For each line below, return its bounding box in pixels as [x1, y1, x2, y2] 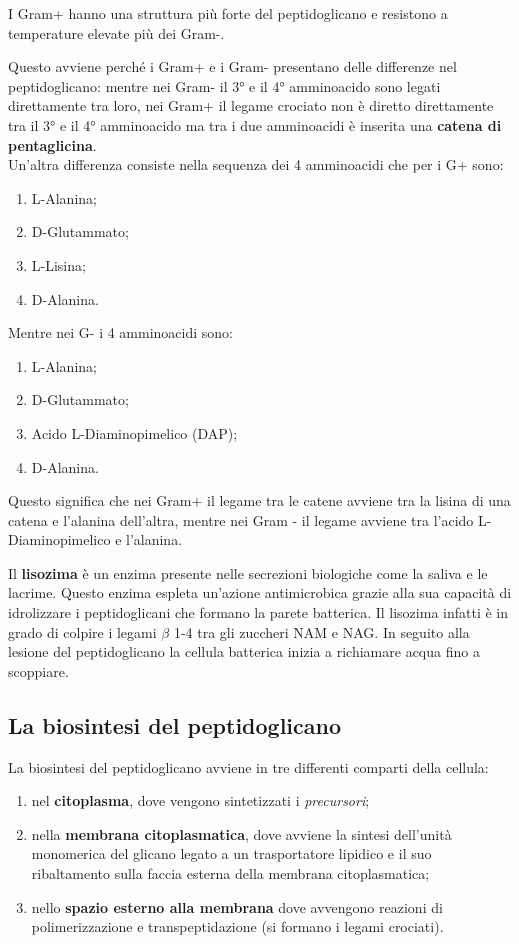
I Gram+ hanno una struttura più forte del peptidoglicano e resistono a [8, 3, 448, 23]
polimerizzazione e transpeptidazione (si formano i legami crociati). [31, 916, 444, 937]
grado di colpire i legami [8, 621, 157, 642]
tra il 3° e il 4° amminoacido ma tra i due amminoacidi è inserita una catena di [8, 114, 502, 135]
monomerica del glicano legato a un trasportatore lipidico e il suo [31, 843, 432, 864]
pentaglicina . [8, 134, 97, 155]
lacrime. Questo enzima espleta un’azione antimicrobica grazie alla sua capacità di [8, 582, 512, 603]
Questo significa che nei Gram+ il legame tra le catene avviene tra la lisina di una [8, 490, 511, 511]
